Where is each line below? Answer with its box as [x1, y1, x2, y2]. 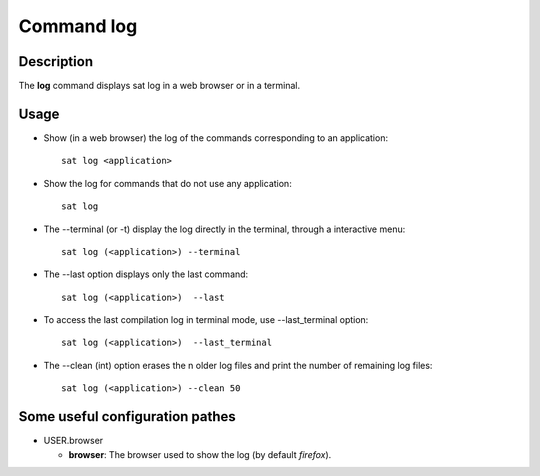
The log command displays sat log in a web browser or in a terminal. [18, 80, 300, 92]
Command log [18, 15, 138, 37]
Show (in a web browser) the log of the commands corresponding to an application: [43, 131, 389, 144]
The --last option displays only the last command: [43, 268, 249, 280]
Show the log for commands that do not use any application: [43, 177, 292, 189]
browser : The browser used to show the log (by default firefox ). [68, 448, 332, 460]
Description [18, 53, 94, 70]
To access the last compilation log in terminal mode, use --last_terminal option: [43, 314, 369, 326]
